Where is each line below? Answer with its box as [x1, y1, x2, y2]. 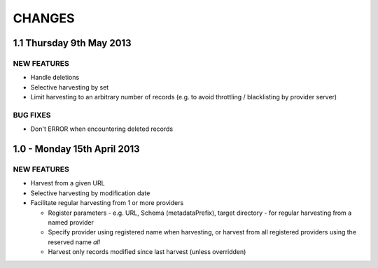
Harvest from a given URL [30, 179, 105, 188]
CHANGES [13, 10, 75, 26]
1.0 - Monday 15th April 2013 [13, 143, 140, 155]
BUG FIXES [13, 110, 51, 120]
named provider [48, 218, 94, 227]
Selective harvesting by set [30, 83, 109, 91]
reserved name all [48, 238, 101, 246]
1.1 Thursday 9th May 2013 [13, 37, 132, 49]
